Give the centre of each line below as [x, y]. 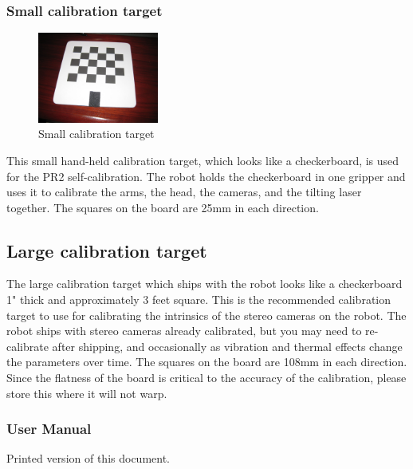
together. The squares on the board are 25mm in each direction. [163, 207]
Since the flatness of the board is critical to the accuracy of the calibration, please [206, 378]
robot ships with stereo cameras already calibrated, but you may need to [184, 331]
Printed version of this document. [88, 458]
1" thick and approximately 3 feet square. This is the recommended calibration [199, 300]
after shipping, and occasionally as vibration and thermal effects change [227, 346]
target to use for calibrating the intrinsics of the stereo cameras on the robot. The [206, 315]
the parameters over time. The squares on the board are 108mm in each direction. [207, 362]
